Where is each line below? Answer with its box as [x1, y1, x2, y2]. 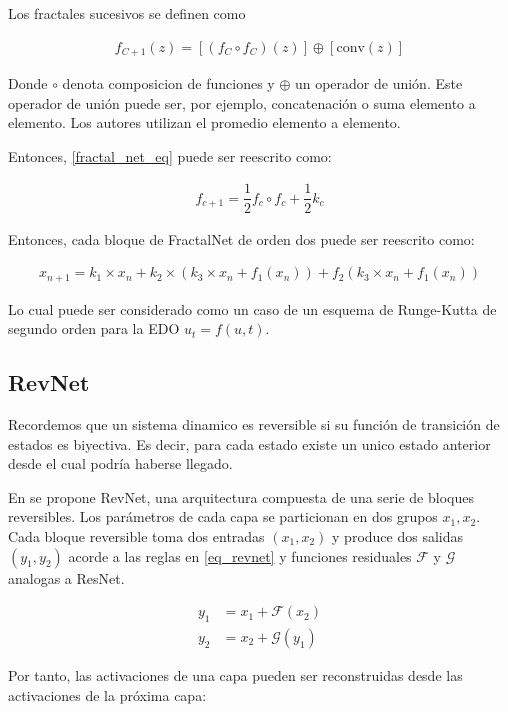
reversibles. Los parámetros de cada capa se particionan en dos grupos [8, 506, 438, 527]
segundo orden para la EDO [8, 318, 180, 339]
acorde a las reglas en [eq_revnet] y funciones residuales [68, 545, 412, 566]
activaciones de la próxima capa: [8, 684, 207, 705]
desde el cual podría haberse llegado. [8, 453, 233, 474]
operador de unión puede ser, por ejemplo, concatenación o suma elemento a [8, 92, 476, 113]
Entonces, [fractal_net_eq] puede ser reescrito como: [8, 145, 332, 166]
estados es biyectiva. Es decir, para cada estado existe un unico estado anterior [8, 433, 491, 454]
